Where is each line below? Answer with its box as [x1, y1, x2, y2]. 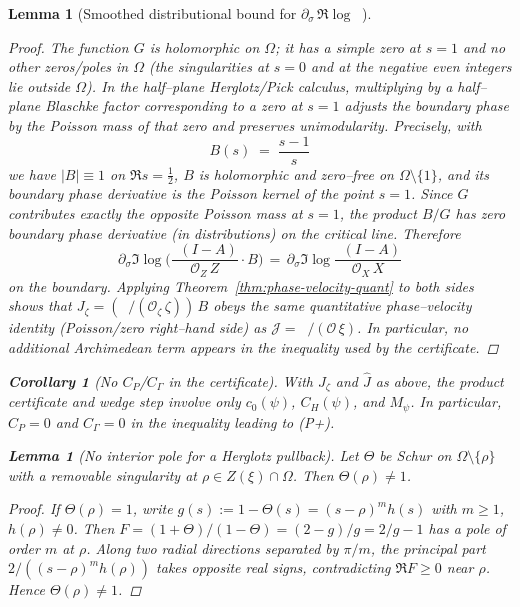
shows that [8, 295, 72, 316]
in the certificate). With [168, 370, 313, 391]
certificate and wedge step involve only [8, 391, 241, 412]
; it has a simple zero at [275, 36, 421, 57]
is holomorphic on [149, 36, 260, 57]
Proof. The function [8, 36, 129, 57]
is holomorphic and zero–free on [198, 163, 394, 184]
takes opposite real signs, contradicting [156, 557, 391, 578]
